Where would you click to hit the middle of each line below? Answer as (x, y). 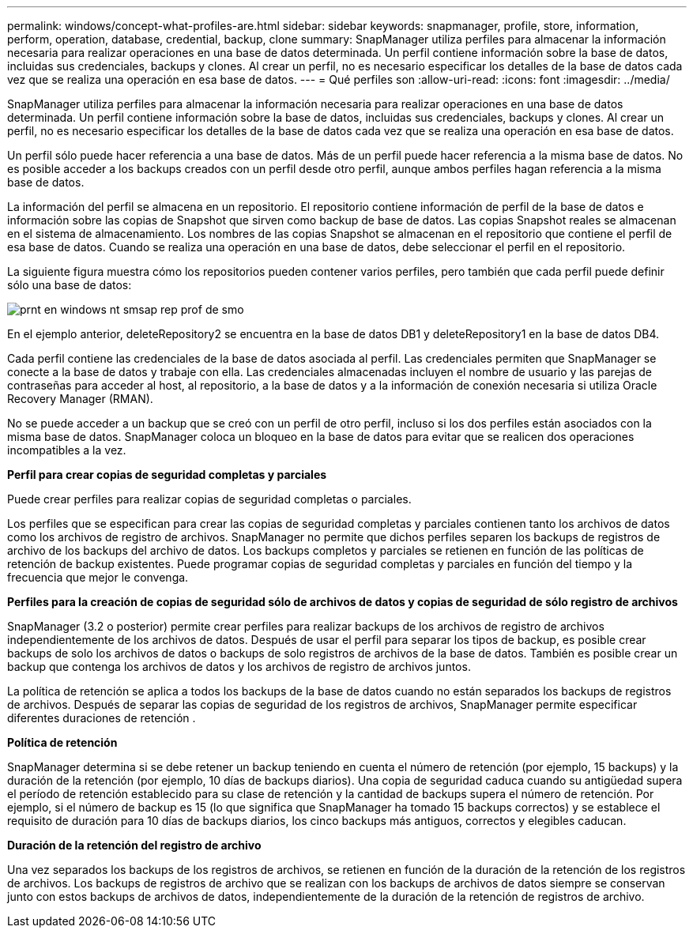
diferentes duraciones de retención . (102, 718)
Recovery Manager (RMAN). (80, 399)
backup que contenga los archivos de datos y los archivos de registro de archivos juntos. (239, 667)
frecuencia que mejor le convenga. (98, 577)
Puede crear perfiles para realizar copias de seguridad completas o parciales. (209, 499)
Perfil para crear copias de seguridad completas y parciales (167, 475)
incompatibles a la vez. (67, 450)
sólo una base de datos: (70, 285)
